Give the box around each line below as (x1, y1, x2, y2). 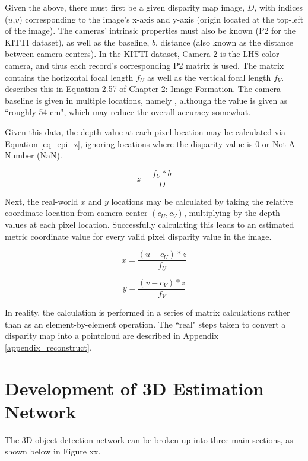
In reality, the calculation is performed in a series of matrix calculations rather (5, 306, 290, 319)
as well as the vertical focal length (147, 71, 271, 83)
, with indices (254, 1, 303, 13)
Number (5, 149, 34, 161)
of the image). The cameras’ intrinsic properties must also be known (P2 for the (5, 24, 296, 37)
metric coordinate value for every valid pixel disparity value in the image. (5, 230, 272, 242)
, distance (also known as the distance (155, 36, 294, 48)
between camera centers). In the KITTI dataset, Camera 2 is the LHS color (5, 47, 280, 60)
